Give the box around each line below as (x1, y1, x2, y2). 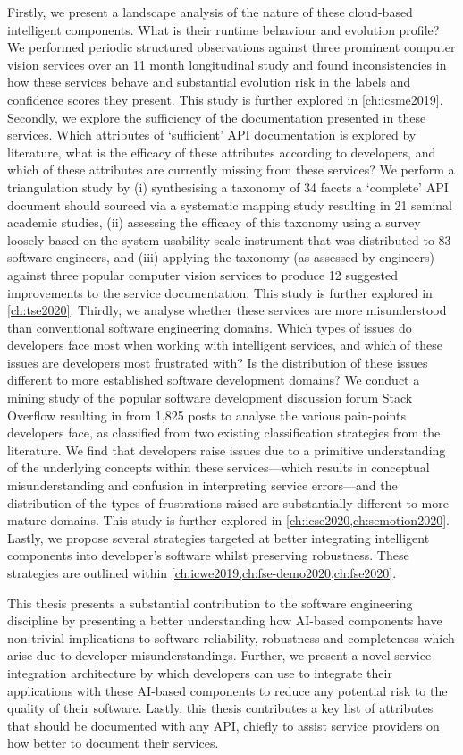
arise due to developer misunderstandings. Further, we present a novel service (7, 646, 432, 665)
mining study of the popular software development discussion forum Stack (7, 388, 413, 407)
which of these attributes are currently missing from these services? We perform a (7, 160, 455, 179)
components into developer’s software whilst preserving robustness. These (7, 546, 409, 564)
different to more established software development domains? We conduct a (7, 370, 420, 389)
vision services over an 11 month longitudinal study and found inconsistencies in (7, 55, 447, 73)
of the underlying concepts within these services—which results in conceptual (7, 458, 430, 477)
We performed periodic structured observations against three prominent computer (7, 38, 456, 56)
